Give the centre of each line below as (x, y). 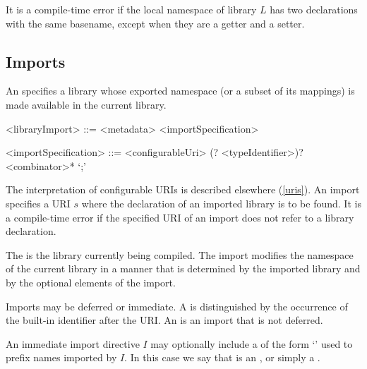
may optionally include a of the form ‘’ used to (252, 343)
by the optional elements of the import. (91, 282)
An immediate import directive (73, 343)
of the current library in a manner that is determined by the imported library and (183, 268)
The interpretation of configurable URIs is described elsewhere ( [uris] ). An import (183, 189)
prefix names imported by (61, 357)
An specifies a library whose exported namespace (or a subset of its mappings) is (180, 91)
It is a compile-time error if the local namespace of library (131, 9)
